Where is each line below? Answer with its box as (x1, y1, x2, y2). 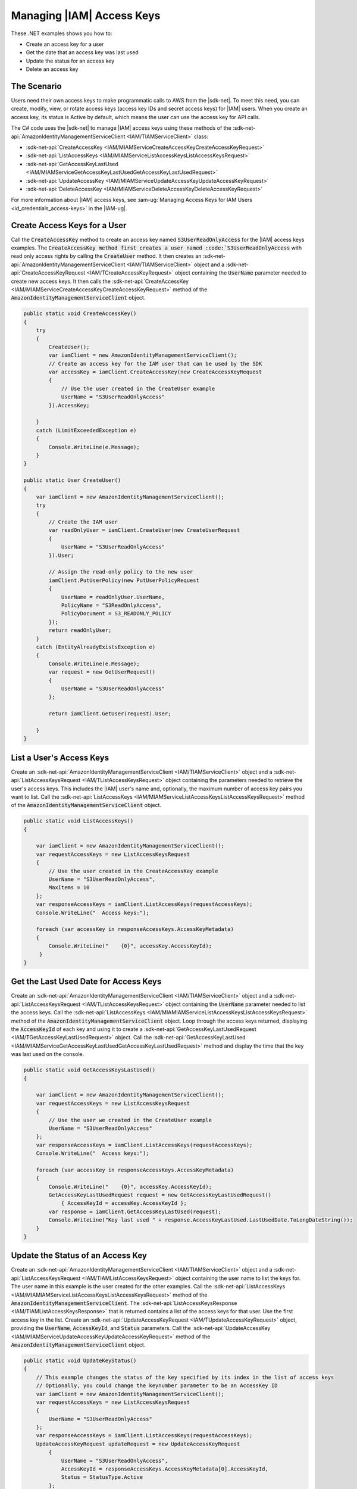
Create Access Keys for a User (11, 220, 127, 230)
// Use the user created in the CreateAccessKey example (48, 867, 218, 874)
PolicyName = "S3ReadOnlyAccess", (61, 602, 162, 609)
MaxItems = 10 (48, 884, 90, 891)
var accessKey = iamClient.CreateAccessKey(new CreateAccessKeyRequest (48, 369, 262, 375)
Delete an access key (26, 66, 79, 73)
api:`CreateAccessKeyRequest (11, 269, 86, 276)
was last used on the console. (11, 1051, 84, 1058)
